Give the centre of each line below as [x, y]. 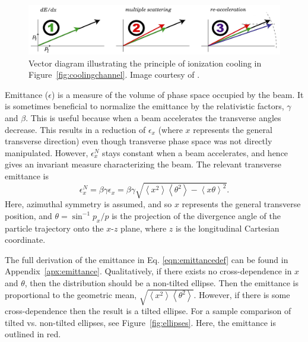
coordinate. [25, 240]
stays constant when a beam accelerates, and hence [195, 152]
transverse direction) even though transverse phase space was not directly [139, 141]
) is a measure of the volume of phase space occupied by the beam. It [178, 94]
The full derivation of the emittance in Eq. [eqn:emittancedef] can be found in [147, 259]
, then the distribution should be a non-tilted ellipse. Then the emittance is [162, 282]
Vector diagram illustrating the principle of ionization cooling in [145, 63]
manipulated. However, [47, 152]
